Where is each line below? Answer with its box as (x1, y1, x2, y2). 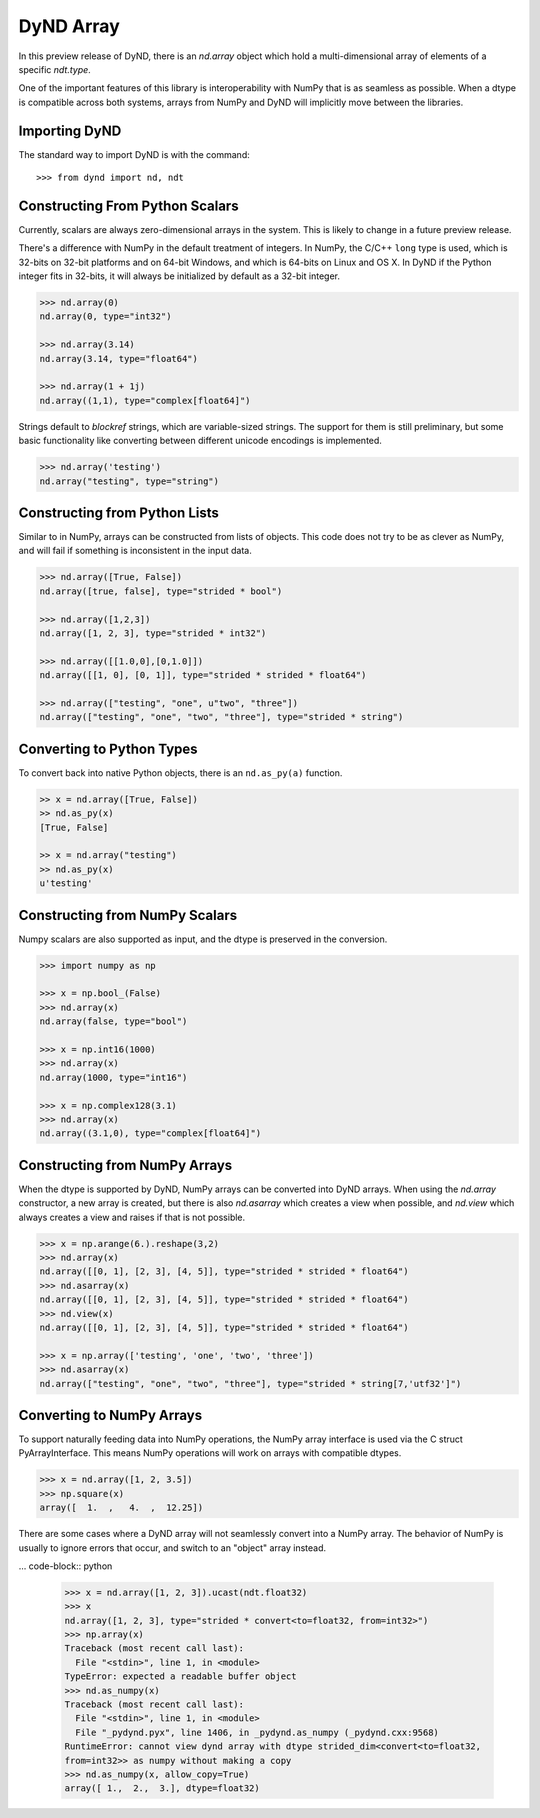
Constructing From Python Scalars (18, 197, 239, 214)
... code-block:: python (18, 1560, 113, 1572)
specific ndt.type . (18, 63, 92, 75)
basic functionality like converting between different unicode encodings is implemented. (18, 435, 382, 447)
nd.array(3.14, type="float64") (39, 353, 199, 364)
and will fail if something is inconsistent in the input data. (18, 545, 252, 557)
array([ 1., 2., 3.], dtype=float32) (64, 1783, 260, 1794)
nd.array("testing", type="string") (39, 475, 220, 487)
